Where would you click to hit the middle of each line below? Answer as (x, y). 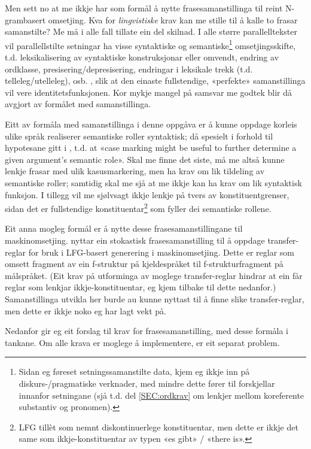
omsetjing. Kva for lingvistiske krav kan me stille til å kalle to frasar (173, 19)
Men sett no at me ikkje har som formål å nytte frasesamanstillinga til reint (144, 8)
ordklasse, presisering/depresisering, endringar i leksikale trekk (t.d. (129, 69)
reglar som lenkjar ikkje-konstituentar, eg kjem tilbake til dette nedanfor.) (141, 287)
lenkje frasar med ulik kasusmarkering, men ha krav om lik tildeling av (135, 171)
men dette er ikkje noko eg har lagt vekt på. (86, 310)
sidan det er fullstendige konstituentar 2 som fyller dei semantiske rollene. (138, 207)
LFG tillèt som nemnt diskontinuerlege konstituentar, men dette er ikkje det (158, 427)
